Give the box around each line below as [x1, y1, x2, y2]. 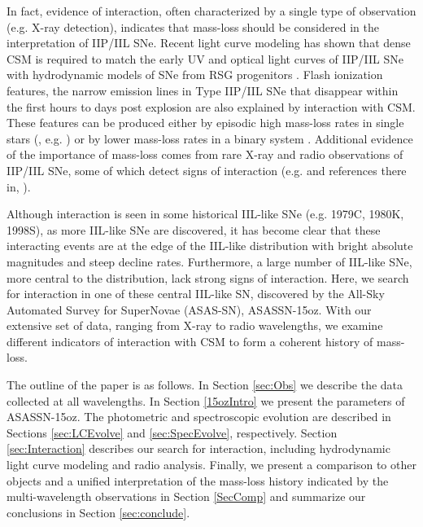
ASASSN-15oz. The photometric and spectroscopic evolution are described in [7, 408, 391, 425]
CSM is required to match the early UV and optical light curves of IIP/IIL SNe [7, 50, 403, 67]
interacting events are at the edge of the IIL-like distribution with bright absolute [7, 237, 413, 254]
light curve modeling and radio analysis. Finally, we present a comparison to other [7, 456, 416, 473]
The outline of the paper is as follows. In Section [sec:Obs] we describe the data [7, 376, 403, 393]
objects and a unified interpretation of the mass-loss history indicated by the [7, 472, 389, 489]
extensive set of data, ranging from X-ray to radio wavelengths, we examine [7, 317, 383, 334]
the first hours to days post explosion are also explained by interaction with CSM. [7, 98, 416, 115]
